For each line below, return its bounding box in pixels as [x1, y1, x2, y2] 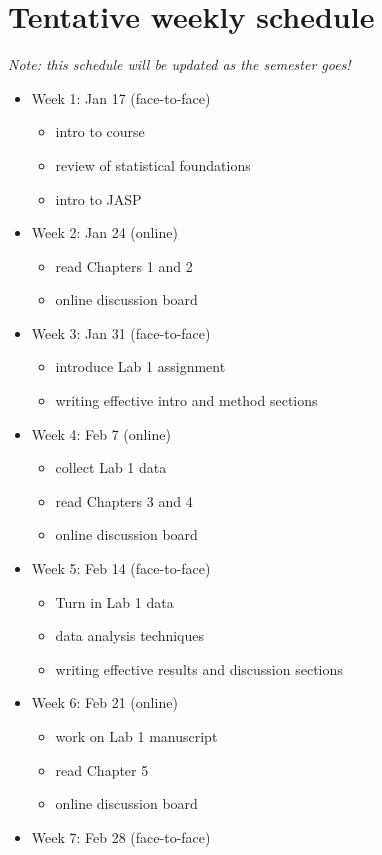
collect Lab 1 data [55, 457, 167, 478]
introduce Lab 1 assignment [55, 356, 226, 377]
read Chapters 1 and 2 [55, 255, 193, 276]
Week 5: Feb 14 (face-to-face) [31, 558, 211, 579]
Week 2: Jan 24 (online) [31, 222, 178, 243]
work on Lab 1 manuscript [55, 726, 218, 746]
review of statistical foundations [55, 154, 251, 175]
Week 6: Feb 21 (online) [31, 692, 178, 713]
